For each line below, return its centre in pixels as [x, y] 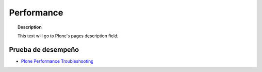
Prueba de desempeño [44, 50]
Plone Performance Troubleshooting [57, 61]
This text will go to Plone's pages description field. [68, 36]
